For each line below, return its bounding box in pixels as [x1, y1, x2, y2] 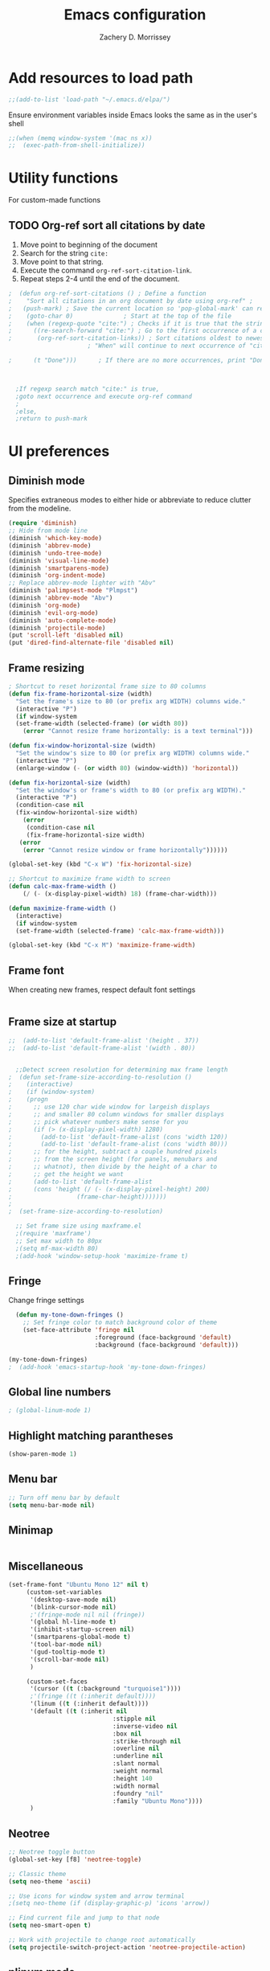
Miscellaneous [8, 1559, 84, 1573]
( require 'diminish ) [8, 519, 78, 527]
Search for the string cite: [19, 248, 108, 258]
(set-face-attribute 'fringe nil [22, 1326, 135, 1334]
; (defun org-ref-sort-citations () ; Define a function [8, 289, 207, 298]
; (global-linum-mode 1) [8, 1407, 92, 1415]
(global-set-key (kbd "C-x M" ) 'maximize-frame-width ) [8, 941, 196, 949]
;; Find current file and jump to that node [8, 1914, 160, 1922]
